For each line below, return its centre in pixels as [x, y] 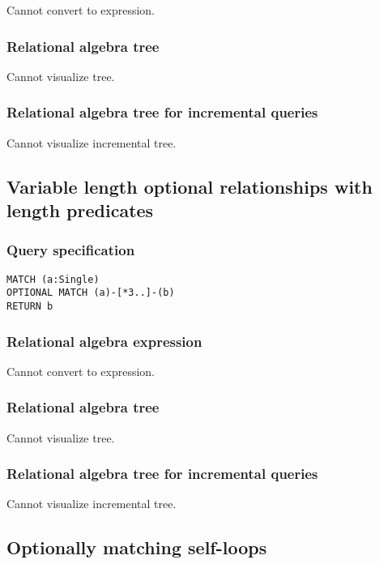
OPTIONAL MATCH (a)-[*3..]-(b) [91, 293]
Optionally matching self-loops [137, 547]
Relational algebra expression [104, 341]
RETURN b [30, 306]
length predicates [80, 210]
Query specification [71, 250]
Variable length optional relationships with [189, 186]
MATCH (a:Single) [53, 279]
